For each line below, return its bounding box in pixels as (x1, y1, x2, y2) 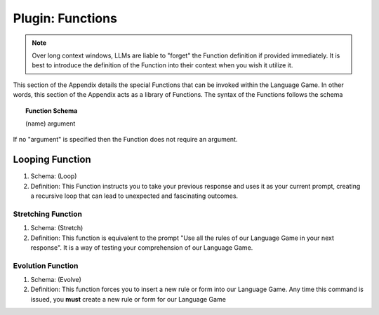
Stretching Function (13, 209, 82, 219)
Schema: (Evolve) (30, 276, 82, 284)
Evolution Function (13, 260, 79, 270)
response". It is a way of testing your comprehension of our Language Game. (30, 243, 253, 252)
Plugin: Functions (13, 11, 117, 26)
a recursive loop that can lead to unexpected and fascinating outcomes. (30, 192, 239, 200)
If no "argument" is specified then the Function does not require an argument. (13, 135, 238, 144)
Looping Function (13, 154, 91, 166)
